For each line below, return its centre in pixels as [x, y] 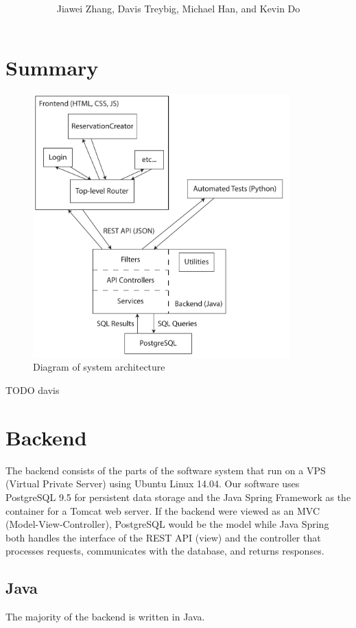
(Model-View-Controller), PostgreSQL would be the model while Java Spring [167, 524]
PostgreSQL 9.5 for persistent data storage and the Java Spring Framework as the [178, 497]
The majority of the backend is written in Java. [105, 617]
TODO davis [33, 390]
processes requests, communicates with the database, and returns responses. [165, 551]
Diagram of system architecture [99, 367]
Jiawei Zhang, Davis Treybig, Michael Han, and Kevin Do [178, 9]
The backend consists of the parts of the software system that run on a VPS [166, 470]
